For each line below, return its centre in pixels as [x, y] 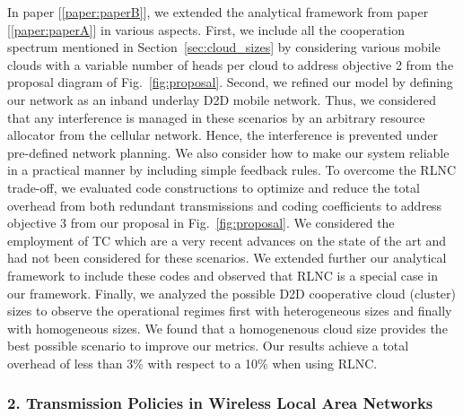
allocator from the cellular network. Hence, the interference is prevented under [223, 135]
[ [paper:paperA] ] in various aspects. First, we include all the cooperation [206, 29]
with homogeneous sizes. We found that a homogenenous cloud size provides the [227, 328]
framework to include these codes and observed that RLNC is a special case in [223, 275]
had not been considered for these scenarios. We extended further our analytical [227, 258]
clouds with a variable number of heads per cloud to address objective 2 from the [231, 64]
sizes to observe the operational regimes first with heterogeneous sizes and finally [230, 311]
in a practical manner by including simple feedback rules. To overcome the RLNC [232, 170]
